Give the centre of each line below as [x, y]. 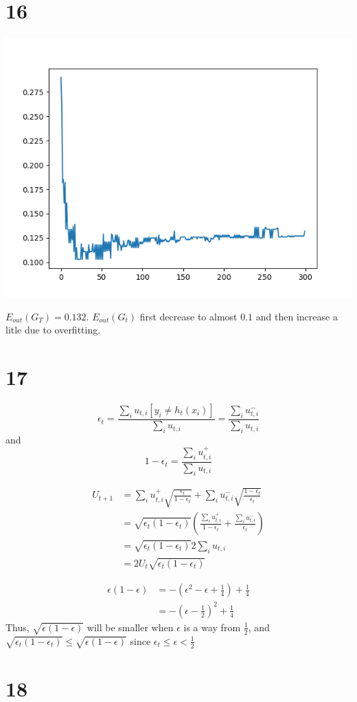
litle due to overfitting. [53, 330]
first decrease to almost [188, 316]
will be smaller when [130, 627]
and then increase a [297, 316]
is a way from [212, 627]
